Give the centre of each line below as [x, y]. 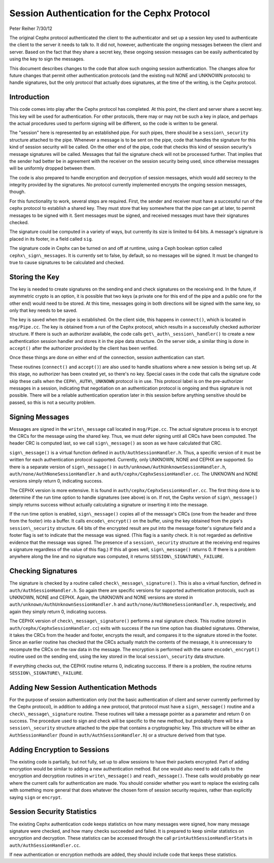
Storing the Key [35, 277]
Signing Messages [39, 417]
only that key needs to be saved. [43, 310]
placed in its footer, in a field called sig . [51, 239]
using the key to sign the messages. [47, 59]
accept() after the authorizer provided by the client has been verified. [84, 348]
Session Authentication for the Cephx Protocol [110, 13]
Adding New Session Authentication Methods [83, 688]
